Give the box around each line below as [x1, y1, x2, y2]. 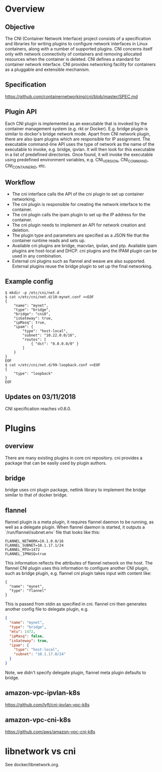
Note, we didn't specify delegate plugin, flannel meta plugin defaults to [5, 669, 147, 675]
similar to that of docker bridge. [5, 492, 68, 498]
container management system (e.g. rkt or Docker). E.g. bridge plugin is [5, 125, 148, 132]
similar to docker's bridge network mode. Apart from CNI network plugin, [5, 131, 151, 137]
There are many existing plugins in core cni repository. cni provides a [5, 455, 143, 461]
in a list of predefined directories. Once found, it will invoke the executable [5, 152, 153, 157]
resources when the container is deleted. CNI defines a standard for [5, 56, 141, 62]
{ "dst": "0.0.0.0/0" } [30, 341, 79, 346]
